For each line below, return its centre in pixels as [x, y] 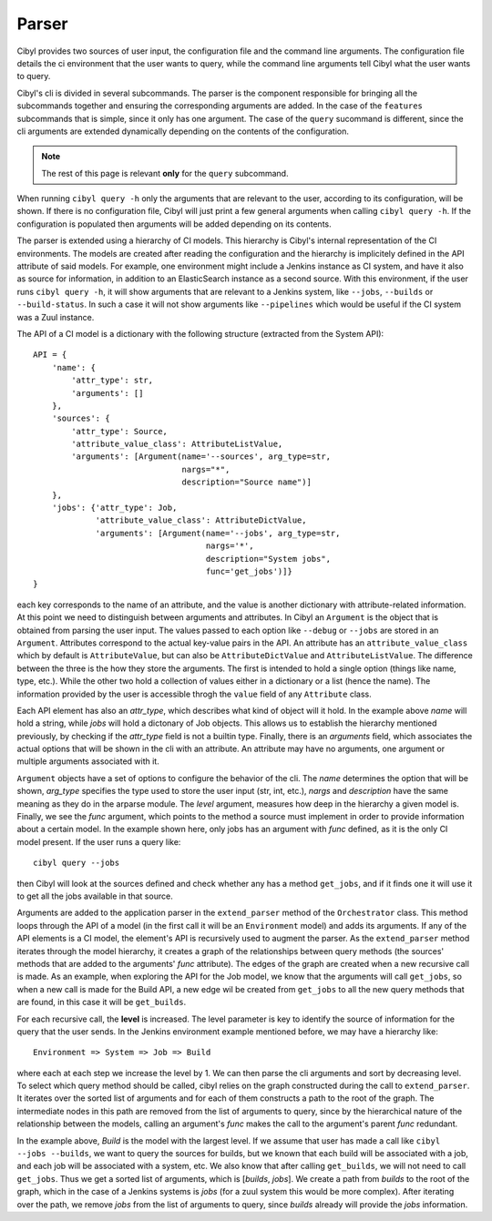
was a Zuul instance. [56, 317]
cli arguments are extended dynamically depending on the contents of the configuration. [183, 131]
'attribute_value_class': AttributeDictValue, [201, 520]
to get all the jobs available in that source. [95, 896]
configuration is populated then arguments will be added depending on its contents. [174, 224]
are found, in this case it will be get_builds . [102, 1002]
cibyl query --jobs [77, 863]
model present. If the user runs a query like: [99, 841]
